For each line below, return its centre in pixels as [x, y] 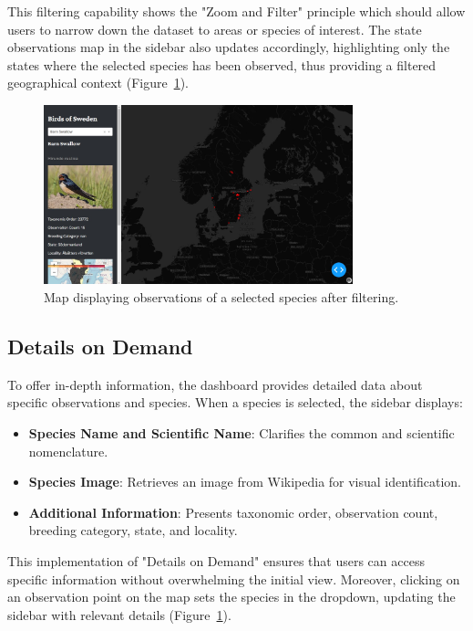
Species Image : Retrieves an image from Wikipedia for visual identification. [245, 482]
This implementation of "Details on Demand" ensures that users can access [216, 560]
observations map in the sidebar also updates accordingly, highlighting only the [229, 47]
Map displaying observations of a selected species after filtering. [221, 296]
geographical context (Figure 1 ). [98, 83]
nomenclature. [68, 451]
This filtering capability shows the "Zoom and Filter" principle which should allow [236, 11]
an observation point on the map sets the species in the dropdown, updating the [231, 597]
